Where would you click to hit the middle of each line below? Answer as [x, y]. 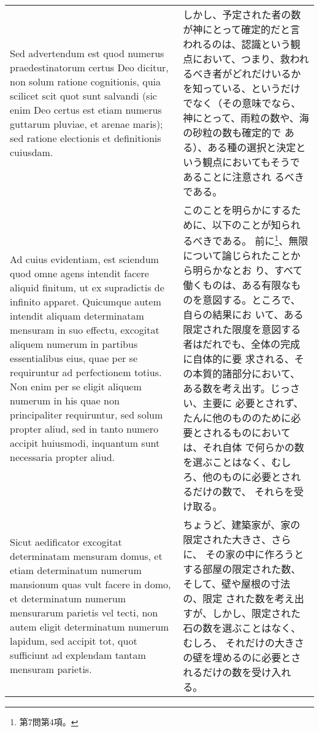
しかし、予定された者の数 [242, 14]
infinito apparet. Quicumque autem [86, 301]
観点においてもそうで [251, 162]
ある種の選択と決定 [252, 147]
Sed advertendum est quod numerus [87, 53]
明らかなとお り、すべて [248, 270]
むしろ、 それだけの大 [234, 643]
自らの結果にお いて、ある [243, 315]
